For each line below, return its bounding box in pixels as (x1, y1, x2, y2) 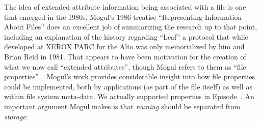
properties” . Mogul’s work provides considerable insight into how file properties (4, 71, 255, 82)
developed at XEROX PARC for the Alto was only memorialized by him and (4, 41, 245, 52)
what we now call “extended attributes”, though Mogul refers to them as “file (4, 61, 246, 72)
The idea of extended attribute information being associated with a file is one (4, 2, 246, 12)
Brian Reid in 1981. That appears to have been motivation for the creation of (4, 51, 246, 61)
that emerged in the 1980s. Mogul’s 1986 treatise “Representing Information (4, 11, 242, 22)
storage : (4, 111, 28, 121)
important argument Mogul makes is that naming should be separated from (4, 101, 241, 111)
